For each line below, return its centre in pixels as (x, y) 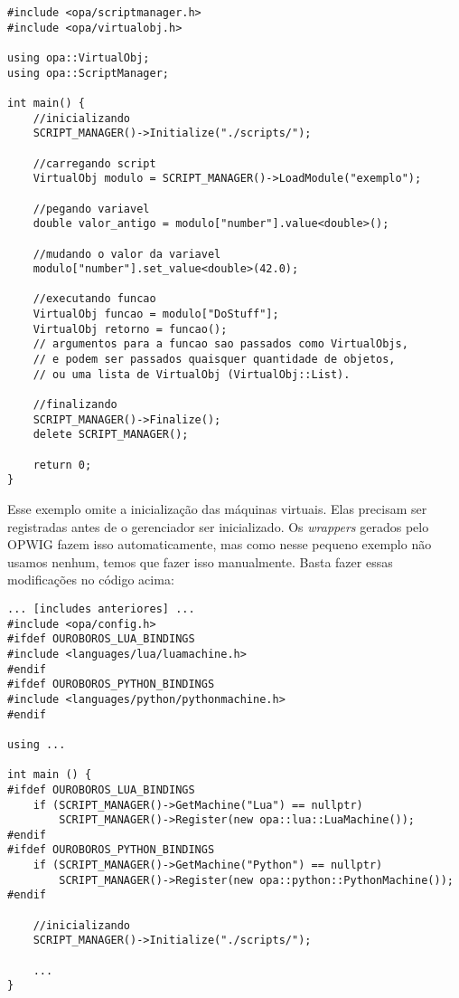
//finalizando (75, 405)
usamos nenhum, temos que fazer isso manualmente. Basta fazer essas (200, 561)
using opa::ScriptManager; (88, 73)
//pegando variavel (91, 209)
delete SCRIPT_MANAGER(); (111, 435)
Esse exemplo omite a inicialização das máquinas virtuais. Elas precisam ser (217, 509)
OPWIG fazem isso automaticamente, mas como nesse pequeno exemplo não (220, 544)
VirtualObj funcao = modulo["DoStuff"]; (156, 314)
